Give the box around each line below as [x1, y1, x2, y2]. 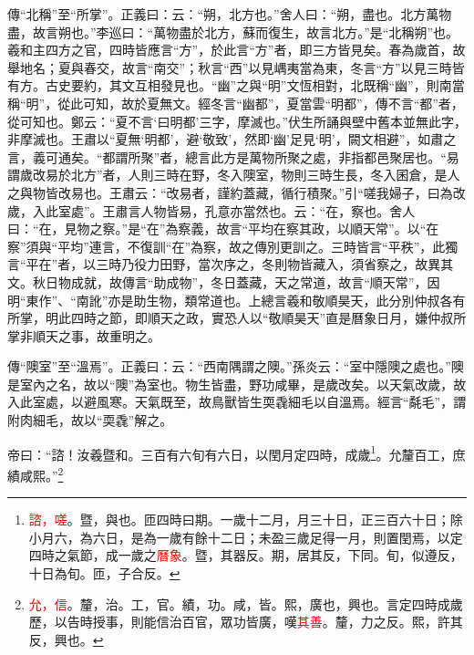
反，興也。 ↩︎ [28, 629, 104, 649]
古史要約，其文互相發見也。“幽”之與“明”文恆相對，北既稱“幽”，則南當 [45, 76, 465, 95]
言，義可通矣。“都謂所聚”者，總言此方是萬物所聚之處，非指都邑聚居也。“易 [7, 147, 459, 166]
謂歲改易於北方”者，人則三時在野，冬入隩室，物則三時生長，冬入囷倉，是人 [7, 165, 460, 184]
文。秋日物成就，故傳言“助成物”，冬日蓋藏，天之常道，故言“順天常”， [7, 272, 428, 291]
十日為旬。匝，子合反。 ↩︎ [28, 563, 180, 582]
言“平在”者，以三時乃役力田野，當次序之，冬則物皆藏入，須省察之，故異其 [7, 255, 454, 274]
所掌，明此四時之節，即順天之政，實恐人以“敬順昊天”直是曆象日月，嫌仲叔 [7, 308, 454, 327]
